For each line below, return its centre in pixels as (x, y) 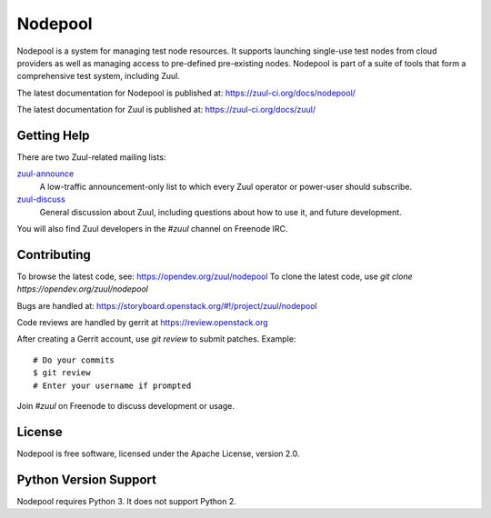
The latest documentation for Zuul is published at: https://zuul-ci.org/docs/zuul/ (166, 110)
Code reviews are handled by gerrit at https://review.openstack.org (142, 323)
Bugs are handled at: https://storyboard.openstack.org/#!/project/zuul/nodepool (167, 305)
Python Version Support (87, 479)
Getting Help (53, 135)
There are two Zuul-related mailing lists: (91, 157)
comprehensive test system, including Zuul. (99, 76)
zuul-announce (45, 174)
